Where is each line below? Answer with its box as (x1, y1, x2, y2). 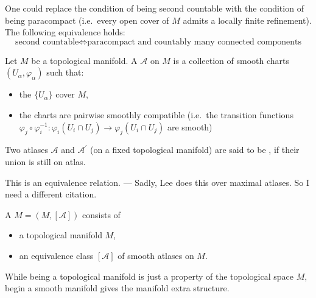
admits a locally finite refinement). (183, 13, 312, 26)
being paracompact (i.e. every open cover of (5, 13, 169, 26)
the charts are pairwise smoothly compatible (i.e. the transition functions (19, 108, 293, 121)
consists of (82, 208, 121, 221)
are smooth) (167, 120, 212, 133)
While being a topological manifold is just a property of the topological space (5, 269, 294, 282)
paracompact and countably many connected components (87, 37, 301, 46)
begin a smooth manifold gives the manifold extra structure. (5, 282, 230, 294)
